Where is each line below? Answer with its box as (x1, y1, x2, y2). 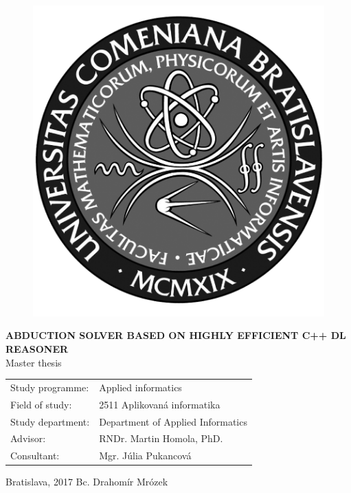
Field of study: (10, 397, 72, 411)
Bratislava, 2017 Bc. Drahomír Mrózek (5, 474, 168, 489)
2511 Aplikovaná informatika (99, 397, 220, 411)
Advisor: (10, 431, 46, 446)
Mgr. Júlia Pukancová (99, 448, 192, 463)
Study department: (10, 414, 90, 428)
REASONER (5, 341, 69, 355)
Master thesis (5, 355, 62, 369)
